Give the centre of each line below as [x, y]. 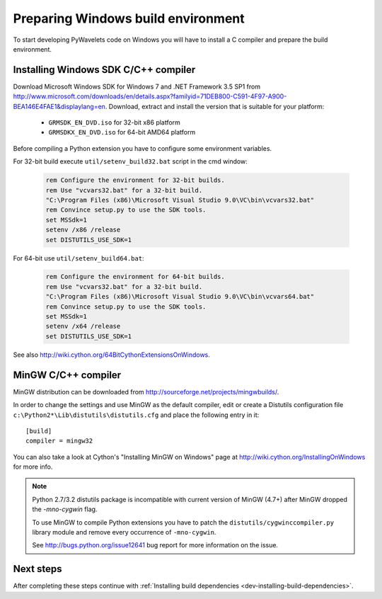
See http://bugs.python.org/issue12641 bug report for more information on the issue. [155, 545]
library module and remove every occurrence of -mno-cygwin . [124, 532]
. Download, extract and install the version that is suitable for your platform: [215, 106]
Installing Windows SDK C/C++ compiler [104, 70]
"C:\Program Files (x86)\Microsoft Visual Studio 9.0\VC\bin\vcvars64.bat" [180, 297]
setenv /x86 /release [83, 230]
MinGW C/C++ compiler [67, 375]
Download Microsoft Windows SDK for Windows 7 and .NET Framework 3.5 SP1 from [137, 86]
